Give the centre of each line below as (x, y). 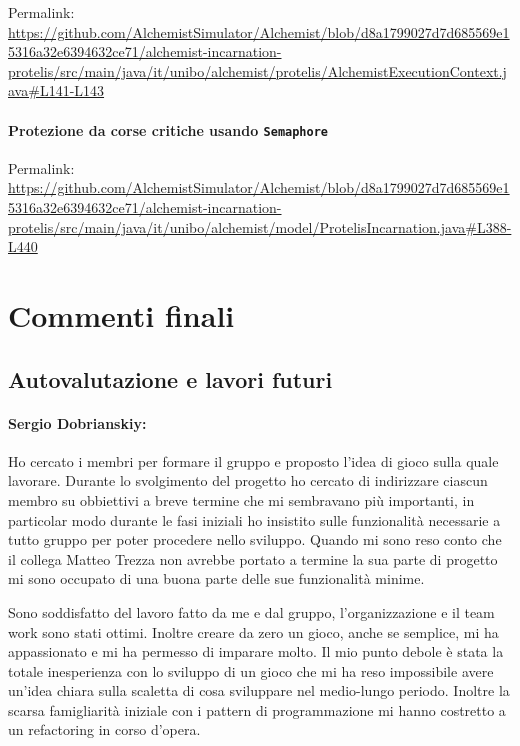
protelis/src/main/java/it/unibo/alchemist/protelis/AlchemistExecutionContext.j (257, 70)
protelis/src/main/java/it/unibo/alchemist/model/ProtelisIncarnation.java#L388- (260, 226)
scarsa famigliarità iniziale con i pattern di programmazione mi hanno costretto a (257, 709)
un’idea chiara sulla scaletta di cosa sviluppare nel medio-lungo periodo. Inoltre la (259, 690)
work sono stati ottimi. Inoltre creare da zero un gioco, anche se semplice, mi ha (253, 631)
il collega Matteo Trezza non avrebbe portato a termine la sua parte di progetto (253, 558)
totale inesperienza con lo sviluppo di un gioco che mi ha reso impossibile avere (251, 670)
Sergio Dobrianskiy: (77, 422)
